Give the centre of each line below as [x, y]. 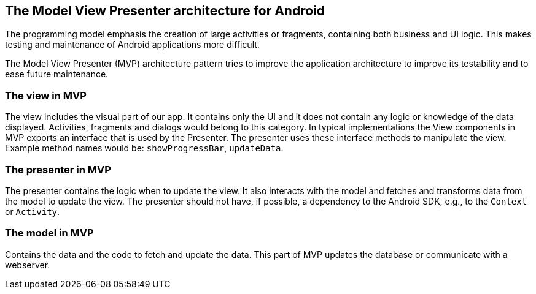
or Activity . [33, 211]
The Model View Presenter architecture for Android [165, 11]
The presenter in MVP [58, 169]
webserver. [28, 265]
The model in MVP [49, 233]
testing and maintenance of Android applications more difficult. [132, 45]
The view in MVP [46, 95]
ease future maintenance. [57, 74]
